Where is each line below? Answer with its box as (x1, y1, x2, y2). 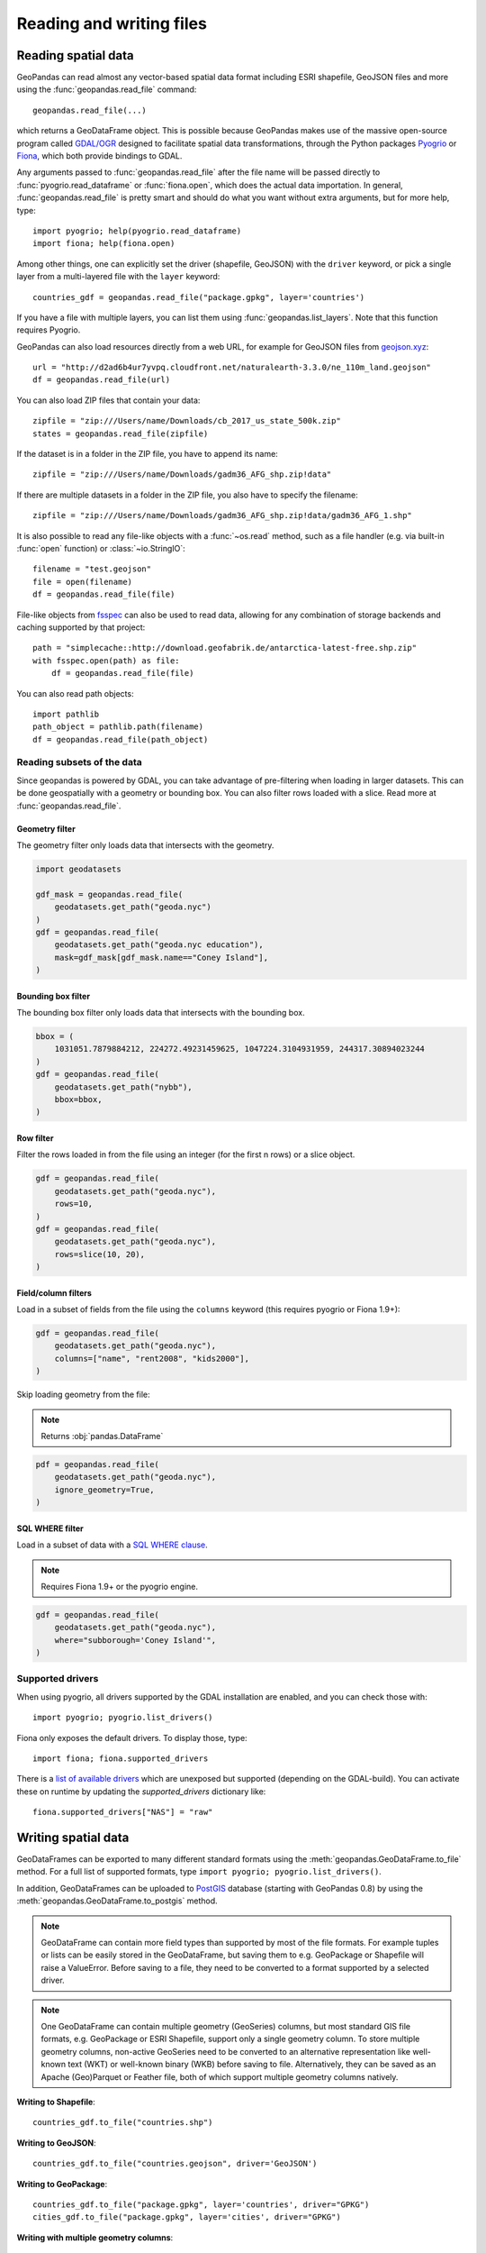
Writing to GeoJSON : (16, 2137, 96, 2148)
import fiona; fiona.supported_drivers (32, 1754, 209, 1764)
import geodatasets (35, 863, 121, 874)
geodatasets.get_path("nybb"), (54, 1081, 193, 1092)
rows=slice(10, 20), (54, 1249, 146, 1259)
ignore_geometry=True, (54, 1484, 155, 1495)
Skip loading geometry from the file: (16, 1389, 150, 1400)
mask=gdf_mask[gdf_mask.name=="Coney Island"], (54, 952, 269, 962)
